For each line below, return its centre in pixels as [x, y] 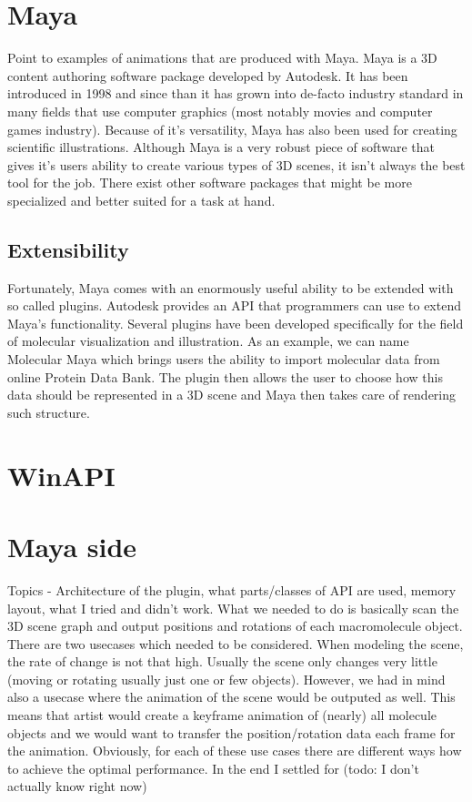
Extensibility [68, 249]
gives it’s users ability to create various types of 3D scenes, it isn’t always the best [236, 164]
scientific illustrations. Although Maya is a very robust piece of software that [221, 147]
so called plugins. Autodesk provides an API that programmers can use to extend [234, 305]
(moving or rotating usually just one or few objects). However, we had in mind [226, 679]
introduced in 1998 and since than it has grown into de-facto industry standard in [236, 93]
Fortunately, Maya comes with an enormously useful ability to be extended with [231, 287]
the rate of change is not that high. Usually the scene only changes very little [222, 661]
